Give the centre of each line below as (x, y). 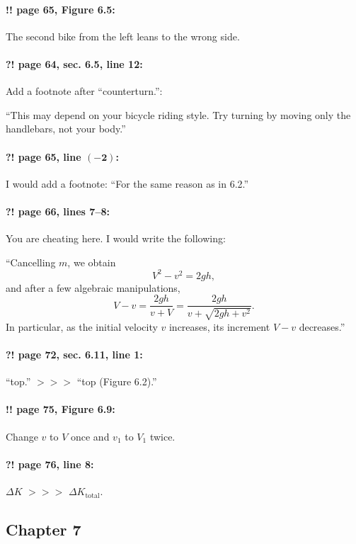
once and (90, 436)
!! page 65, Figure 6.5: (61, 9)
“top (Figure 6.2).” (117, 381)
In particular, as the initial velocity (82, 326)
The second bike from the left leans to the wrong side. (123, 36)
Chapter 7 (44, 529)
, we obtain (92, 262)
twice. (162, 436)
